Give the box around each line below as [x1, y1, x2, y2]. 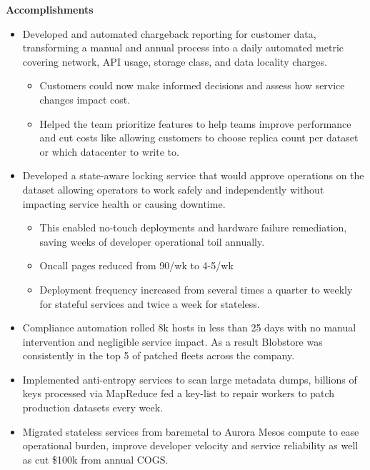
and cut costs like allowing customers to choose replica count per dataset [39, 130, 359, 145]
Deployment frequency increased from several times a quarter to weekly [39, 281, 353, 296]
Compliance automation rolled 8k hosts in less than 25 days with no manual [22, 320, 356, 335]
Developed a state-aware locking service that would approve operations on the [22, 168, 364, 183]
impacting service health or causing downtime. [22, 196, 226, 211]
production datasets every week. [22, 400, 164, 415]
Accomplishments [6, 2, 94, 16]
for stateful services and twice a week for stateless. [39, 296, 260, 311]
